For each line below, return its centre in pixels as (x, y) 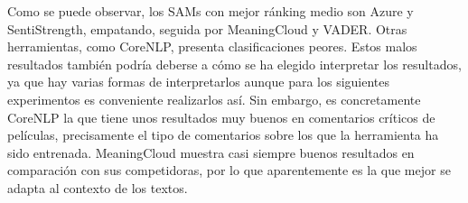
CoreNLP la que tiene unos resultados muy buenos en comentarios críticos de (221, 117)
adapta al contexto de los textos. (98, 187)
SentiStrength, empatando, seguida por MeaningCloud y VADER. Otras (207, 28)
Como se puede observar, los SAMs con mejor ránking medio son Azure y (211, 11)
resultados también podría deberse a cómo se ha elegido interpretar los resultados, (234, 64)
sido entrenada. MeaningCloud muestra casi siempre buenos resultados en (211, 152)
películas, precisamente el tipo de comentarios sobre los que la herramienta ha (223, 135)
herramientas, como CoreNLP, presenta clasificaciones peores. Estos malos (212, 46)
